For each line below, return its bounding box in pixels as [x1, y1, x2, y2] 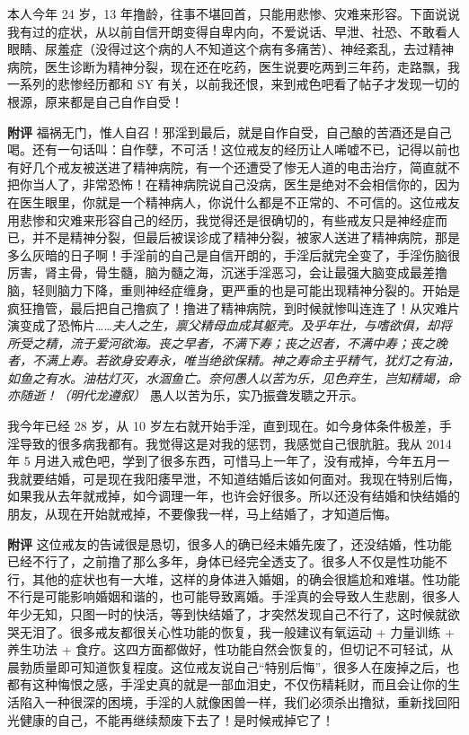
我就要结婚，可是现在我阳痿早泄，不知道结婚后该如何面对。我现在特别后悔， [7, 468, 460, 487]
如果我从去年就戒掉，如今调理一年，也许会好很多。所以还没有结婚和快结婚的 [7, 486, 460, 505]
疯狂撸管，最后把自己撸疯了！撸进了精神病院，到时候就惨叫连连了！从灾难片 [7, 298, 460, 317]
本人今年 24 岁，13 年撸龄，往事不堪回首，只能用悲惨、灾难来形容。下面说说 [7, 4, 460, 22]
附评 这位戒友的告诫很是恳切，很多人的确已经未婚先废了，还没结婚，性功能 [7, 534, 452, 553]
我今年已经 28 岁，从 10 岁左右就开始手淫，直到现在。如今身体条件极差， [7, 416, 439, 435]
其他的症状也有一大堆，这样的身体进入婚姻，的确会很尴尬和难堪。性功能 [31, 569, 460, 588]
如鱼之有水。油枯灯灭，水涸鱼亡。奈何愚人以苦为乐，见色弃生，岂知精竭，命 [7, 368, 460, 387]
